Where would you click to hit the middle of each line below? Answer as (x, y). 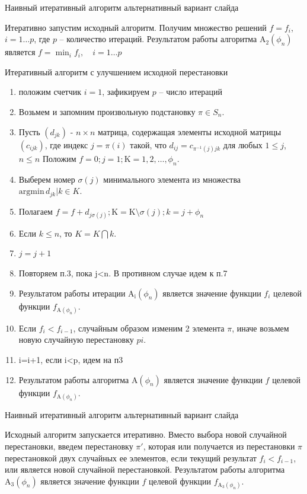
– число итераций (191, 92)
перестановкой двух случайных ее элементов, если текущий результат (131, 458)
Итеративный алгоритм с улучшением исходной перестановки (116, 71)
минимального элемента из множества (172, 179)
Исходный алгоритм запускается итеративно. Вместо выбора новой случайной (146, 434)
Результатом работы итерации (72, 293)
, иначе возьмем (260, 328)
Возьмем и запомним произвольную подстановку (107, 111)
